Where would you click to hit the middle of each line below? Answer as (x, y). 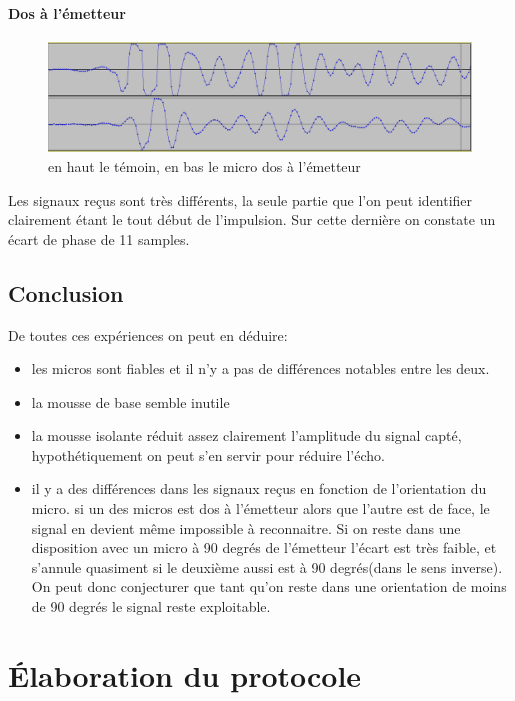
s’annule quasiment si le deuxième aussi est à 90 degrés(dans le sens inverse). (267, 566)
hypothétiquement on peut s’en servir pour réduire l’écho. (208, 454)
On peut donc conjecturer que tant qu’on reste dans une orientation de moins (269, 586)
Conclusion (66, 292)
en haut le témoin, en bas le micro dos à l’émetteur (204, 165)
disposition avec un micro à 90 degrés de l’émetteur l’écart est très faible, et (264, 547)
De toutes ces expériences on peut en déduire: (148, 334)
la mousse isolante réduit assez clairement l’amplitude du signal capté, (246, 435)
